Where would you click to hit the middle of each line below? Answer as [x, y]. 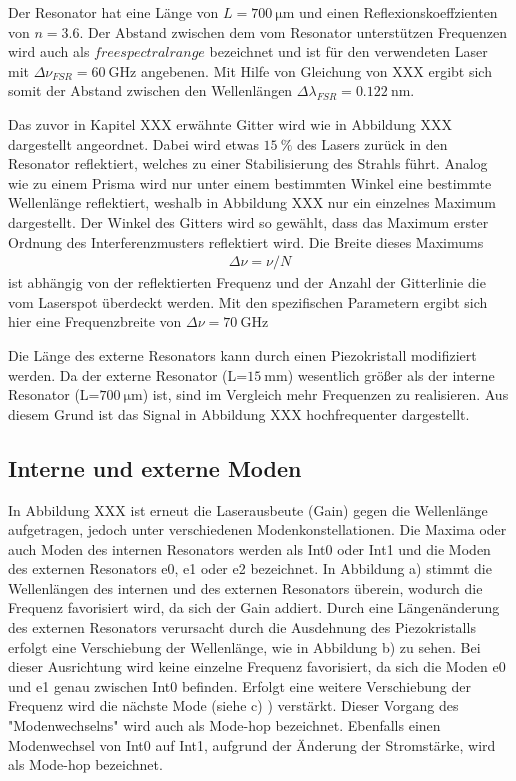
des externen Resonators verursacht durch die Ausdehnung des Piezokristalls [242, 627]
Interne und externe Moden [155, 467]
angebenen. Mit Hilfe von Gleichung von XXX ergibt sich [316, 70]
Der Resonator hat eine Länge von [113, 12]
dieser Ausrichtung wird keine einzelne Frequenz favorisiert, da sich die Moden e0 [257, 666]
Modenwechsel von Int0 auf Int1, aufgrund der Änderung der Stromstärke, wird [252, 744]
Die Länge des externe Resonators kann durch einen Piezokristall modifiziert [242, 354]
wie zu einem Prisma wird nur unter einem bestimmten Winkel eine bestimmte [250, 182]
